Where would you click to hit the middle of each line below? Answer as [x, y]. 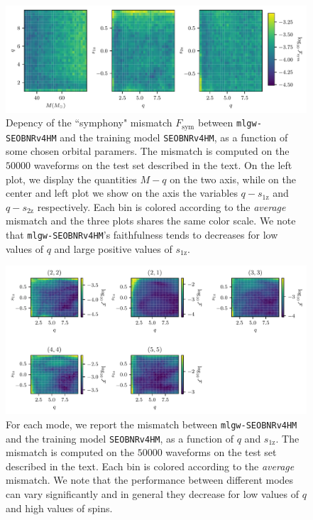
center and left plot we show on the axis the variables [122, 193]
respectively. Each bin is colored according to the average [161, 206]
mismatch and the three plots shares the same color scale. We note [151, 221]
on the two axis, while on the [233, 179]
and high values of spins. [59, 508]
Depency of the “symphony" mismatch [89, 123]
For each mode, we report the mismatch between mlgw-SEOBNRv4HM [152, 424]
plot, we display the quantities [71, 179]
